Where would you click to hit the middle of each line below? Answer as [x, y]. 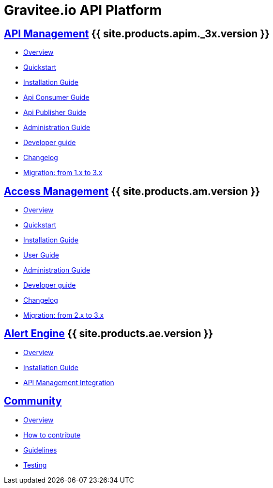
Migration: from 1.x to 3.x [63, 173]
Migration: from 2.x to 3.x [64, 315]
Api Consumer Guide [56, 98]
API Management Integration [69, 382]
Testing [35, 465]
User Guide [41, 255]
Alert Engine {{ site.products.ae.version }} [109, 334]
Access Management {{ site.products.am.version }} [132, 191]
